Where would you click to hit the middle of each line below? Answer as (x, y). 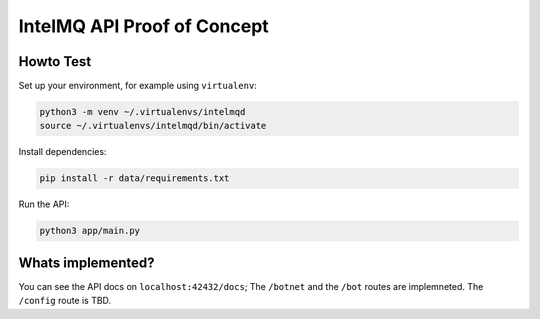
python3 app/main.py (89, 231)
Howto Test (55, 61)
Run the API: (44, 204)
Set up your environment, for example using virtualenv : (137, 86)
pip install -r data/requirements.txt (134, 178)
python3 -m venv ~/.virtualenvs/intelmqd (142, 112)
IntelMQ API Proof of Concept (143, 26)
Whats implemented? (86, 262)
